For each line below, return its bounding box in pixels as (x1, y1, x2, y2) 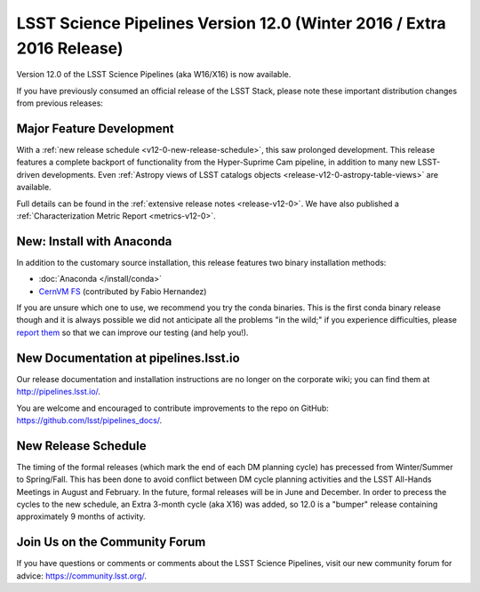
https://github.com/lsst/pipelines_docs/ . (16, 414, 163, 426)
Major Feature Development (16, 121, 175, 136)
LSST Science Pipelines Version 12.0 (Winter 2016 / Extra (16, 13, 446, 33)
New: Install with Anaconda (16, 234, 172, 249)
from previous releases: (16, 98, 104, 108)
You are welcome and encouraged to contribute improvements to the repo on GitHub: (16, 403, 329, 413)
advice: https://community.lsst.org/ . (16, 570, 147, 581)
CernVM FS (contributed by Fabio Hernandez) (38, 285, 207, 297)
